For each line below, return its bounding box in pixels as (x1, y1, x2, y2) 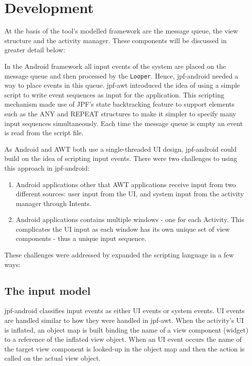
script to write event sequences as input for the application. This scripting (4, 89, 224, 99)
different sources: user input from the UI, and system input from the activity (16, 189, 244, 199)
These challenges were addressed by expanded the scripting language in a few (4, 250, 234, 260)
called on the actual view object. (4, 353, 101, 363)
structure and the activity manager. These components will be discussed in (4, 35, 227, 45)
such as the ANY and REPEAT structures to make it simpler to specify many (4, 108, 236, 118)
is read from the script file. (4, 127, 84, 138)
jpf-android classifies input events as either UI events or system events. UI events (4, 305, 245, 316)
